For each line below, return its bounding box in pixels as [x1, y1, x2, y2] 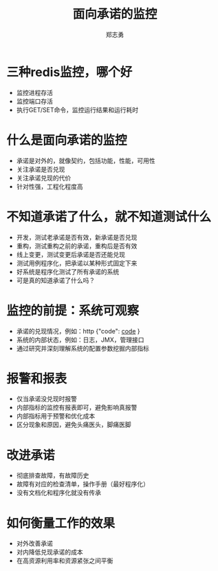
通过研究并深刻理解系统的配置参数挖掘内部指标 [16, 344, 149, 352]
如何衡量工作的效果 [6, 515, 116, 531]
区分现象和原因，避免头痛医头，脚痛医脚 [16, 421, 131, 429]
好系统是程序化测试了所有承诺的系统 [16, 267, 120, 276]
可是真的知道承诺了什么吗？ [16, 276, 96, 284]
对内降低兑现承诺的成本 [16, 548, 83, 557]
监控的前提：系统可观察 [6, 302, 140, 318]
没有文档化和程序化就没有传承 [16, 488, 101, 497]
